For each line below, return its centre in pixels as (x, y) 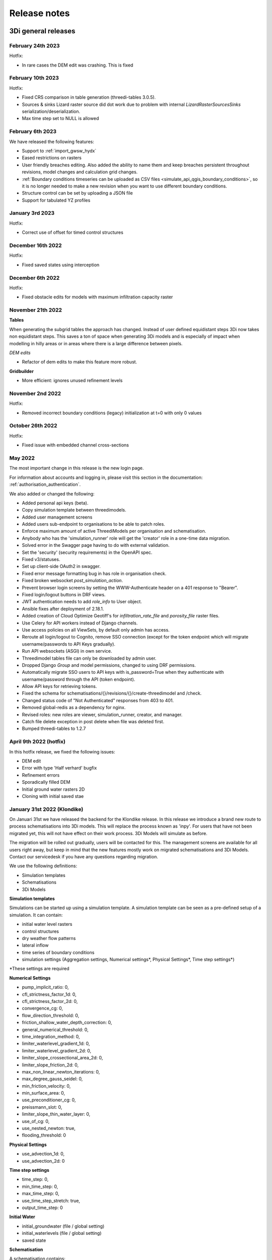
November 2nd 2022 (35, 393)
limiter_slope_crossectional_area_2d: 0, (62, 1058)
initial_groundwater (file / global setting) (63, 1226)
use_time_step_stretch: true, (51, 1201)
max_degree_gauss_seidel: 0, (52, 1079)
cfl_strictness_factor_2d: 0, (50, 1001)
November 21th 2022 (36, 310)
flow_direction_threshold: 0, (51, 1015)
